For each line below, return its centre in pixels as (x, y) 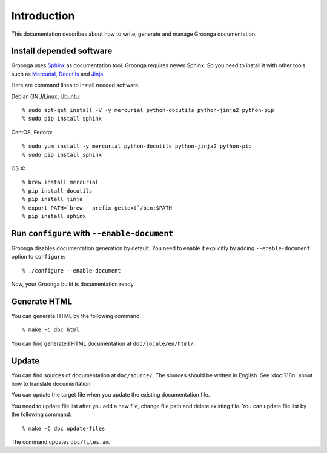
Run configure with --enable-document (92, 233)
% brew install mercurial (61, 182)
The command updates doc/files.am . (61, 441)
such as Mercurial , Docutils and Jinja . (58, 74)
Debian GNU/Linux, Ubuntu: (46, 96)
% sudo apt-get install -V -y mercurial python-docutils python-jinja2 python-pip (148, 110)
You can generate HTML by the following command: (76, 316)
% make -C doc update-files (64, 428)
